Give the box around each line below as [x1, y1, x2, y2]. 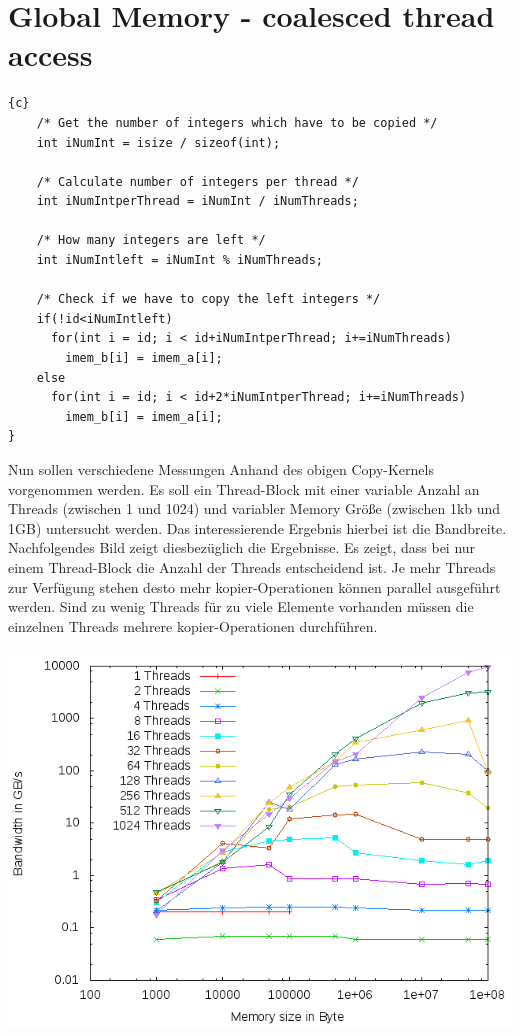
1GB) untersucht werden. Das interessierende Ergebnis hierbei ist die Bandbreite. [8, 517, 507, 538]
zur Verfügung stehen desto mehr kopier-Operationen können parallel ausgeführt [8, 576, 501, 597]
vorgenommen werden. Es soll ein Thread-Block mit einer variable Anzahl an [8, 478, 480, 499]
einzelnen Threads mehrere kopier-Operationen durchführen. [8, 615, 378, 636]
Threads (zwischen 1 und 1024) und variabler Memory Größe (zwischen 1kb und [8, 498, 501, 519]
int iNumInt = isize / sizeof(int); [36, 135, 281, 150]
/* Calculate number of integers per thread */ [36, 174, 359, 189]
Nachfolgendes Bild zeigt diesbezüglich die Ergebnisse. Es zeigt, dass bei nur [8, 537, 476, 558]
